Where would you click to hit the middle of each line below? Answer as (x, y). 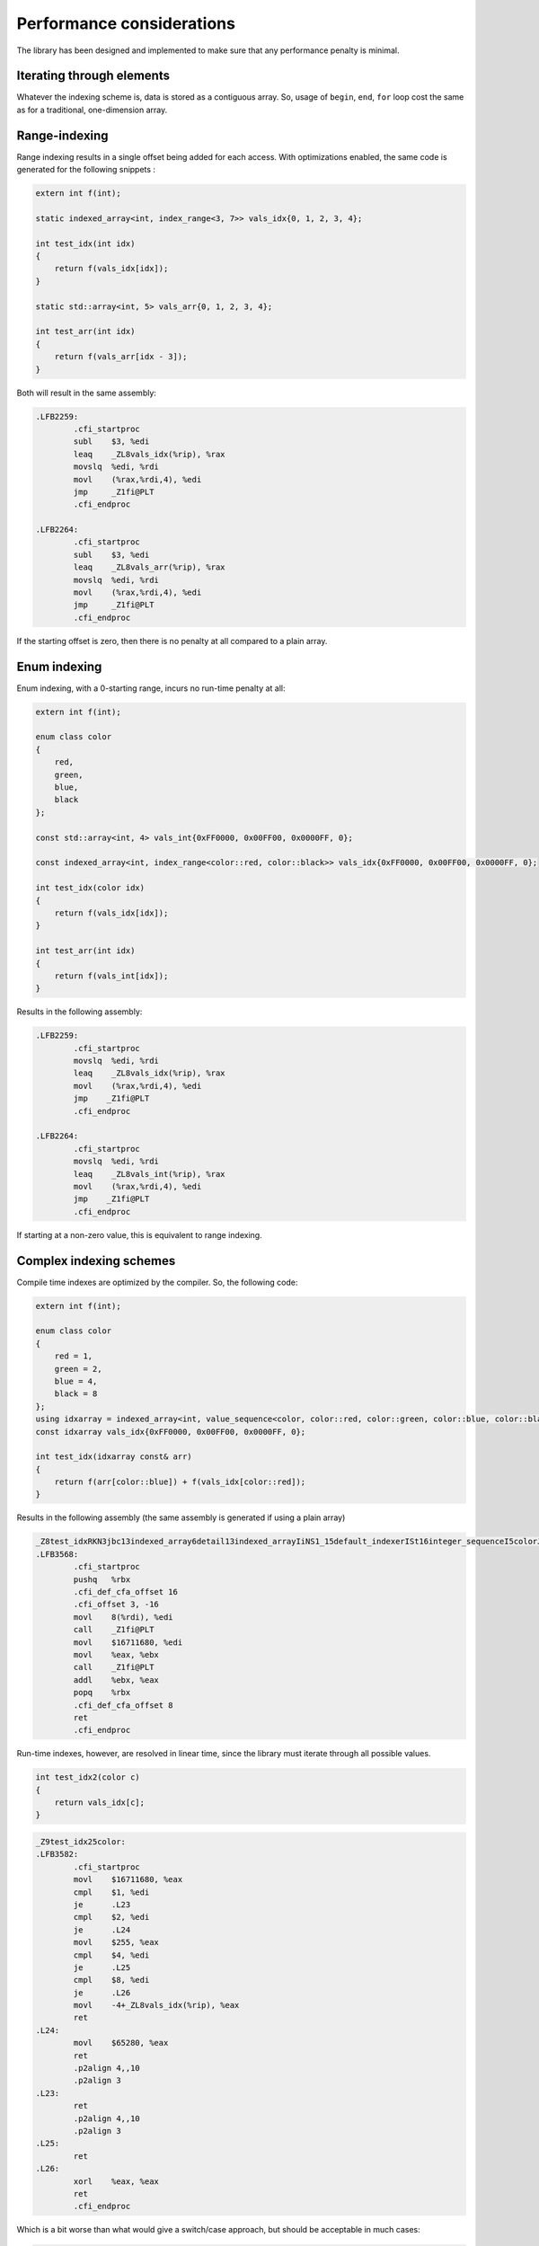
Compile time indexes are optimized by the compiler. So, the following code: (157, 1282)
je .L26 (102, 1993)
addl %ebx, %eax (116, 1680)
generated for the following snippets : (86, 170)
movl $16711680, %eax (128, 1879)
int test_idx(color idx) (90, 888)
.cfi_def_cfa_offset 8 (124, 1705)
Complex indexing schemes (96, 1261)
